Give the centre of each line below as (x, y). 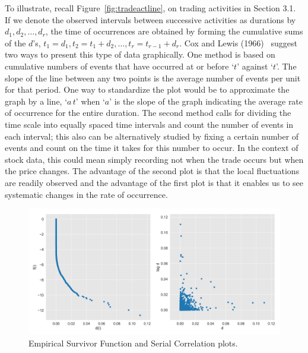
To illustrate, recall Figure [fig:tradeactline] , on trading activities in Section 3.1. (150, 8)
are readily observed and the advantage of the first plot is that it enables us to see (154, 182)
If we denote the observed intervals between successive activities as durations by (150, 19)
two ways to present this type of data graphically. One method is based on (140, 54)
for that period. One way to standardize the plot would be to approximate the (147, 89)
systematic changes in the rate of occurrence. (86, 194)
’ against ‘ (255, 66)
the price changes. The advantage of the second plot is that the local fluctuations (152, 171)
